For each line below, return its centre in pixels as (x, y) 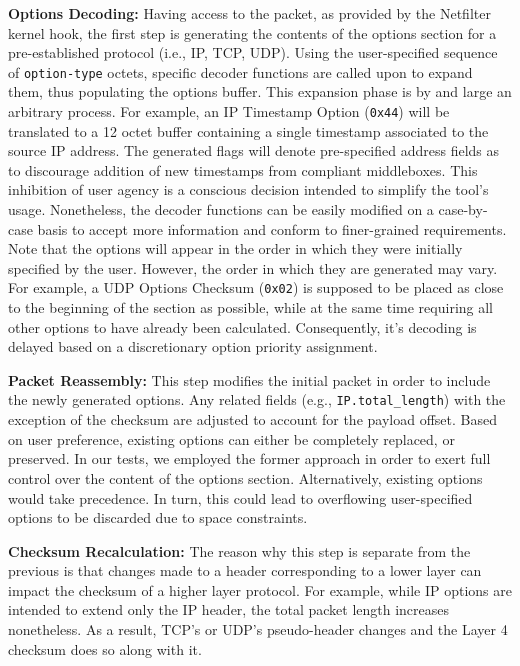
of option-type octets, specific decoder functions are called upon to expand (240, 71)
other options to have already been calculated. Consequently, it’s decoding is (242, 326)
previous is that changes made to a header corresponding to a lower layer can (245, 570)
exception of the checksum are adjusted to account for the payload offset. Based (252, 419)
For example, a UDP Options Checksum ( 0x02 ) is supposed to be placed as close (256, 287)
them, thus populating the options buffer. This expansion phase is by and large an (260, 91)
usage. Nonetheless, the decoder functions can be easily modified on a (221, 209)
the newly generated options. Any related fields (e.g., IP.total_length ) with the (257, 399)
